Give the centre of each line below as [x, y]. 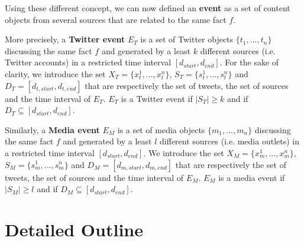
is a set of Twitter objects [187, 39]
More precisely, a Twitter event [65, 39]
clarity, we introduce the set [55, 73]
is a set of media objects [161, 129]
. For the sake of [249, 62]
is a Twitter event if [157, 98]
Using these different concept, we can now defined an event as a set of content [148, 8]
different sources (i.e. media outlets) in [230, 141]
